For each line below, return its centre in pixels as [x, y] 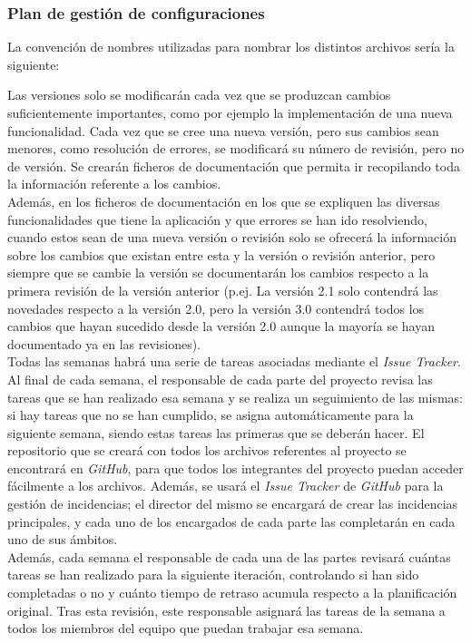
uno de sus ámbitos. [63, 539]
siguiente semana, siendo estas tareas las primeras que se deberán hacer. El [216, 432]
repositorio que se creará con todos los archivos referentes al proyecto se [207, 450]
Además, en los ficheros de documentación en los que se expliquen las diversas [224, 201]
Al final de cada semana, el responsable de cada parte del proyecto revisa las [220, 379]
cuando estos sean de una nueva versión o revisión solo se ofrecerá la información [232, 237]
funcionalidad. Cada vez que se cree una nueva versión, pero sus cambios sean [223, 130]
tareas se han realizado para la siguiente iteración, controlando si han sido [213, 575]
